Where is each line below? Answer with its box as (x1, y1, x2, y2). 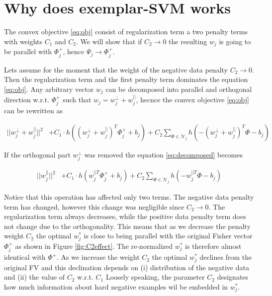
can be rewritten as (4, 105, 63, 116)
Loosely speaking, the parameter (105, 272, 205, 282)
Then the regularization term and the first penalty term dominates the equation (4, 74, 248, 84)
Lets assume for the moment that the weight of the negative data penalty (4, 64, 228, 74)
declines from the (199, 252, 252, 262)
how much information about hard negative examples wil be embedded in (4, 281, 228, 292)
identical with (4, 252, 46, 262)
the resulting (169, 36, 207, 46)
